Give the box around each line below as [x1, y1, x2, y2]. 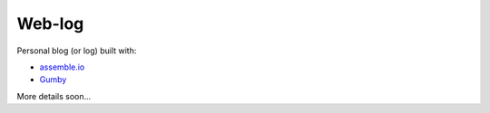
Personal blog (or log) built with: [16, 45, 137, 56]
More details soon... [16, 90, 92, 101]
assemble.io [39, 61, 85, 72]
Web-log [16, 14, 84, 33]
